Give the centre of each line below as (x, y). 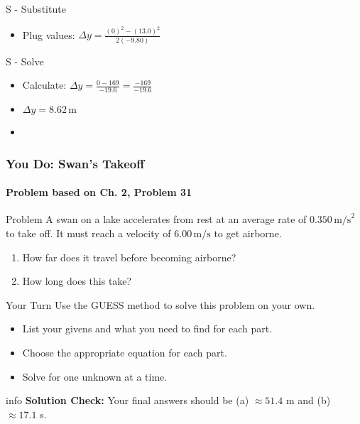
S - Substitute (36, 9)
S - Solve (25, 61)
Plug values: (49, 34)
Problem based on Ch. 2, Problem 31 (99, 192)
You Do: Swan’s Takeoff (75, 163)
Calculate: (44, 85)
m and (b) (308, 400)
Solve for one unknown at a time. (95, 376)
